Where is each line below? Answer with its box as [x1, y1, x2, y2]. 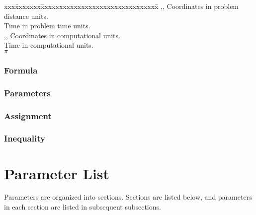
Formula [4, 64, 38, 76]
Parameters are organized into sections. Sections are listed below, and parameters [4, 192, 252, 202]
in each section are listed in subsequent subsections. [4, 202, 161, 212]
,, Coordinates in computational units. [4, 30, 120, 40]
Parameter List [4, 163, 110, 183]
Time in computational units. [4, 40, 93, 50]
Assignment [4, 109, 52, 122]
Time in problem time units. [4, 20, 90, 31]
